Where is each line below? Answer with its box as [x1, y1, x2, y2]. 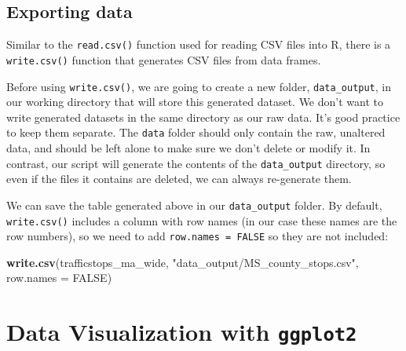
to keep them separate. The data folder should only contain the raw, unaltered [6, 124, 386, 141]
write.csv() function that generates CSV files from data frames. [6, 51, 321, 68]
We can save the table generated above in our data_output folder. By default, [6, 196, 382, 213]
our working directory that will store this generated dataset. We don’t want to [6, 93, 383, 110]
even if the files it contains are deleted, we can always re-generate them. [6, 170, 352, 187]
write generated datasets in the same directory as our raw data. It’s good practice [6, 108, 401, 125]
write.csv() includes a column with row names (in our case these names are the [6, 212, 397, 229]
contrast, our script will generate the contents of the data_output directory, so [6, 155, 386, 171]
